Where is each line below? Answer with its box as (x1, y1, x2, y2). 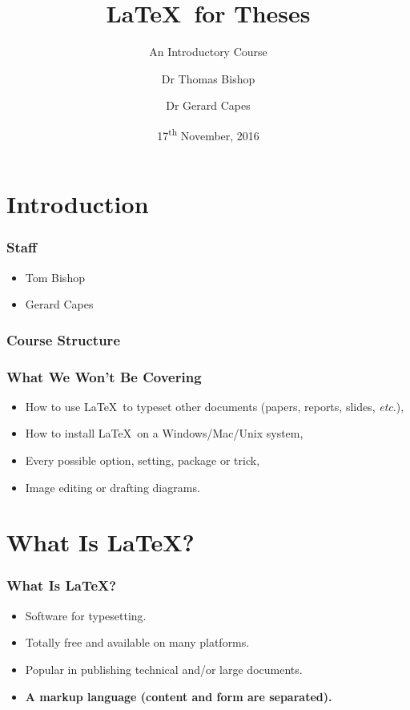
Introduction (6, 188, 149, 220)
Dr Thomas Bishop (161, 70, 255, 87)
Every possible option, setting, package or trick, (25, 452, 260, 468)
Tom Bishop (25, 268, 85, 285)
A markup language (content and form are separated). (25, 688, 332, 704)
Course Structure (6, 329, 120, 349)
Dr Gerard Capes (166, 97, 251, 114)
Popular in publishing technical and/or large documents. (25, 660, 303, 677)
